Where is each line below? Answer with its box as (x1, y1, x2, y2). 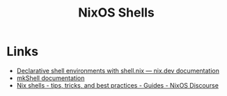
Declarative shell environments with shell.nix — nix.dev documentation (16, 66, 220, 75)
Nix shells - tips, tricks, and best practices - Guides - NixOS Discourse (16, 81, 219, 89)
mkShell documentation (16, 74, 85, 82)
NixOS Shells (78, 5, 155, 21)
